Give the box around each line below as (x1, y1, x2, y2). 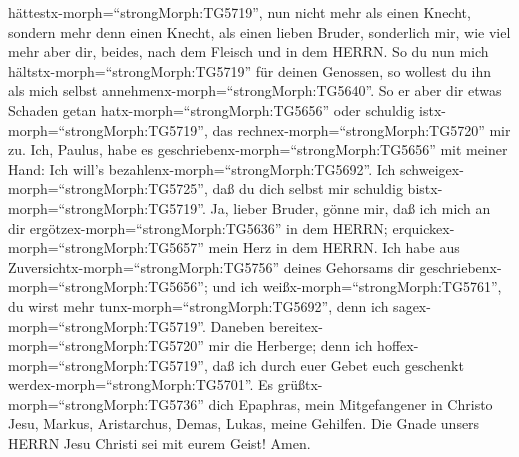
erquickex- (392, 217, 455, 238)
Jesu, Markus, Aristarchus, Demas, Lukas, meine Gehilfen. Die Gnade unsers (8, 413, 480, 434)
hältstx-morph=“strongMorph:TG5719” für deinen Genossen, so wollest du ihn (8, 60, 492, 81)
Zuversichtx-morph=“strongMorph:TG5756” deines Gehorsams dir (8, 256, 415, 277)
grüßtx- (277, 374, 323, 395)
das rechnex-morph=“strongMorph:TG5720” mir (212, 119, 511, 140)
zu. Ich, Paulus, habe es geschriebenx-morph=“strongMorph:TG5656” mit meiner (8, 139, 508, 160)
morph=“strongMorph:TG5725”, (8, 178, 208, 199)
